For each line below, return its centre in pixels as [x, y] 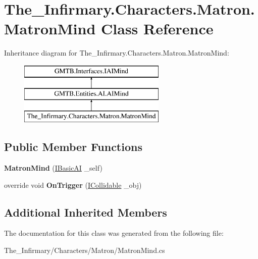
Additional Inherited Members [86, 212]
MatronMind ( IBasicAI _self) [53, 168]
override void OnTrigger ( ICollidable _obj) [73, 185]
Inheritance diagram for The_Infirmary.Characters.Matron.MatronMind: [117, 53]
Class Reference [157, 29]
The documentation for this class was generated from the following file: [114, 233]
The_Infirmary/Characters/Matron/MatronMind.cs [85, 250]
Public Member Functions [73, 147]
